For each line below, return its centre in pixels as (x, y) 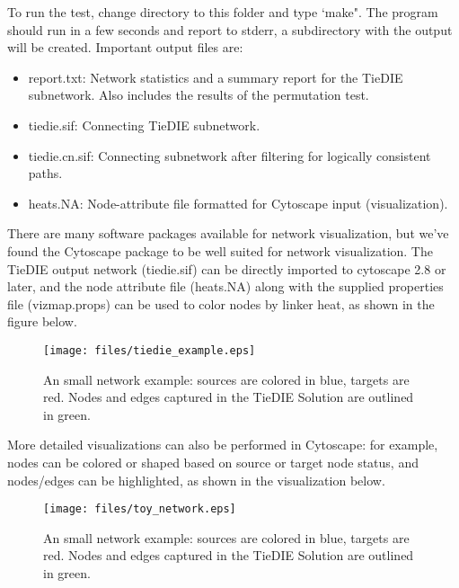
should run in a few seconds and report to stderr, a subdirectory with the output (230, 29)
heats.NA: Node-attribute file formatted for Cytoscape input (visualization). (238, 203)
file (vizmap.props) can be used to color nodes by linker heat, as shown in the (221, 303)
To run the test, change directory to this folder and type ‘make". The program (223, 12)
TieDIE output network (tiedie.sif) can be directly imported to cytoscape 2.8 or (227, 268)
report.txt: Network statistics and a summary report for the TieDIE (216, 77)
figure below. (42, 321)
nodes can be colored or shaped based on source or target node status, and (213, 462)
